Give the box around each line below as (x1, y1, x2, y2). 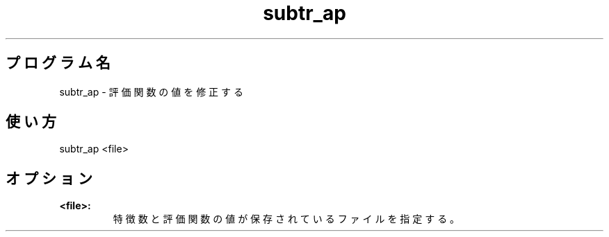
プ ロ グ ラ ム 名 (6, 54, 111, 72)
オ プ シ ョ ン (6, 169, 92, 187)
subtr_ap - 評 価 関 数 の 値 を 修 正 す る (59, 85, 243, 98)
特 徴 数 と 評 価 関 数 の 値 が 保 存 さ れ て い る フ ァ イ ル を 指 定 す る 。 (113, 213, 460, 225)
